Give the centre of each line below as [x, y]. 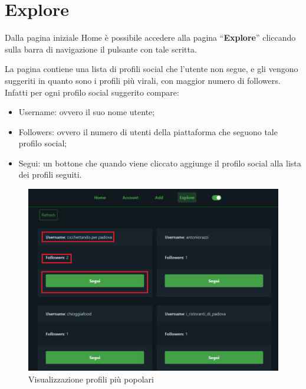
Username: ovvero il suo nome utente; [87, 112]
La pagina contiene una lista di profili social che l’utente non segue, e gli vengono [152, 69]
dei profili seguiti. [50, 174]
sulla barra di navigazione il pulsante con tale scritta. [101, 49]
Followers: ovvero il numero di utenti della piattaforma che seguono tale [148, 131]
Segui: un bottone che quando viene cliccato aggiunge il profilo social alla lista [160, 163]
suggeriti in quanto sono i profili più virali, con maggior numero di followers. [143, 80]
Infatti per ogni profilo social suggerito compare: [92, 92]
